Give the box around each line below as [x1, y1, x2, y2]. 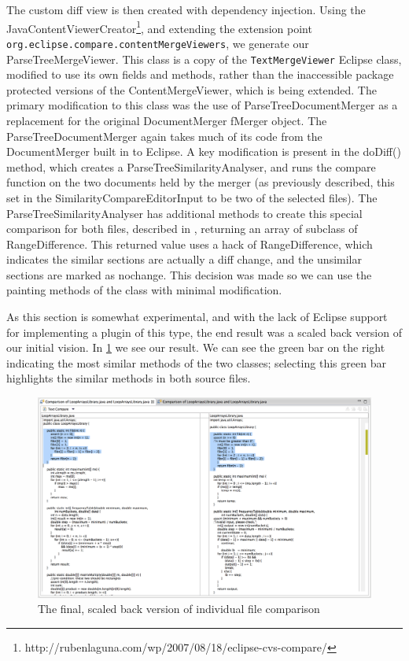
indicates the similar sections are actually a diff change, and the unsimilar [6, 251, 362, 268]
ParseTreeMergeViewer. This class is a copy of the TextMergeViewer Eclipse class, [6, 50, 402, 67]
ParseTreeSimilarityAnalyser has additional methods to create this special [6, 205, 363, 221]
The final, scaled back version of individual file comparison [38, 600, 320, 617]
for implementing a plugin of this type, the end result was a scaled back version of [6, 323, 402, 340]
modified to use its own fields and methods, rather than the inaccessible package [6, 66, 394, 83]
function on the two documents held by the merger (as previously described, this [6, 174, 395, 190]
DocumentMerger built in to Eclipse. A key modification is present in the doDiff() [6, 143, 401, 160]
